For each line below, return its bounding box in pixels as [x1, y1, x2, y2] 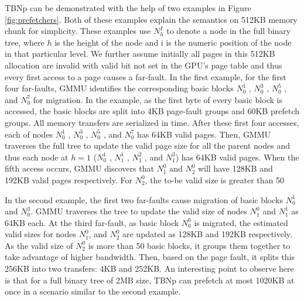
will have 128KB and [197, 162, 273, 175]
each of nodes [5, 128, 53, 140]
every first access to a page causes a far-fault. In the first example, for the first [5, 70, 286, 83]
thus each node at [5, 150, 69, 163]
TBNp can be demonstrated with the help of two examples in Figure [5, 2, 251, 13]
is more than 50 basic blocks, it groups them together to [88, 239, 291, 251]
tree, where [5, 36, 45, 48]
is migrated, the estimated [194, 216, 288, 228]
